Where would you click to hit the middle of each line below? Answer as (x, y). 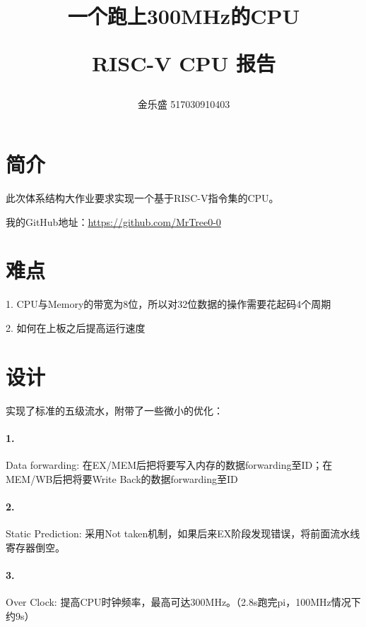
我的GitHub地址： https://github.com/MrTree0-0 (113, 221)
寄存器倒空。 (35, 547)
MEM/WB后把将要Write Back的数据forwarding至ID (122, 478)
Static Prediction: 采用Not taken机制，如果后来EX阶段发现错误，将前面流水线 (183, 533)
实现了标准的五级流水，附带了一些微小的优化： (114, 410)
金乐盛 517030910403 (184, 103)
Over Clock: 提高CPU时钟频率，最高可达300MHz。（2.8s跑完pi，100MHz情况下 (183, 602)
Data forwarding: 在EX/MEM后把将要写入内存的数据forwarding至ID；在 (169, 465)
